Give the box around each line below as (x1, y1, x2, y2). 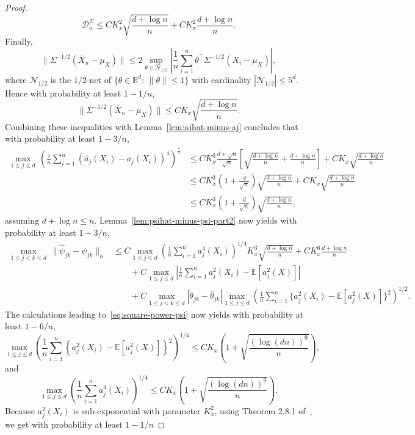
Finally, (5, 35, 33, 48)
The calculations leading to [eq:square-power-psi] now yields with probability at (5, 307, 304, 320)
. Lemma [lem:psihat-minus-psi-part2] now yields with (94, 214, 297, 227)
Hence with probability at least (5, 86, 121, 99)
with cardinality (192, 73, 251, 86)
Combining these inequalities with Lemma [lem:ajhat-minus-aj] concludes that (5, 120, 298, 133)
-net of (86, 73, 111, 86)
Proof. (5, 1, 27, 13)
